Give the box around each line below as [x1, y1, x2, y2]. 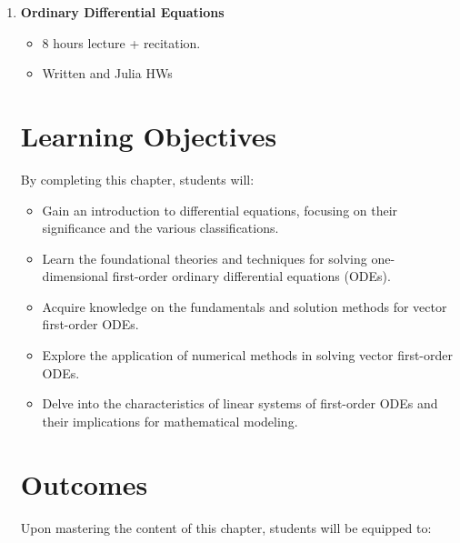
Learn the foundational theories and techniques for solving [42, 248, 367, 267]
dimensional [42, 266, 109, 286]
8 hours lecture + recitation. [42, 33, 201, 52]
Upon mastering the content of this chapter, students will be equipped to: [20, 518, 432, 537]
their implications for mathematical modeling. [42, 411, 298, 430]
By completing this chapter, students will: [20, 169, 255, 188]
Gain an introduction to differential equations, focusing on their [42, 200, 398, 219]
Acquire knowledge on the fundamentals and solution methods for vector [42, 297, 447, 316]
